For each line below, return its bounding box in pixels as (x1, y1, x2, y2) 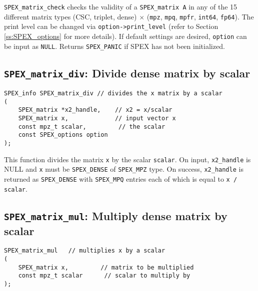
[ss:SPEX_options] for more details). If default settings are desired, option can (4, 30, 247, 41)
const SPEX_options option (18, 131, 108, 139)
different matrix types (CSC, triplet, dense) (4, 11, 137, 21)
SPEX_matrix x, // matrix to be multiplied (18, 264, 194, 271)
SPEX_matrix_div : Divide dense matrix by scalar (4, 65, 250, 80)
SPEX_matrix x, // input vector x (18, 115, 176, 122)
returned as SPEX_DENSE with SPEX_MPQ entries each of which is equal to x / (4, 173, 237, 184)
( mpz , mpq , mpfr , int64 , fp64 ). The (146, 11, 254, 21)
